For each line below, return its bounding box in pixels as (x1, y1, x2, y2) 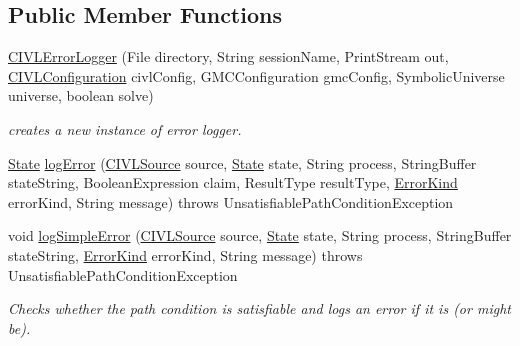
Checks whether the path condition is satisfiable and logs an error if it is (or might (8, 298, 511, 319)
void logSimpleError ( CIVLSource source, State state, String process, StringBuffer (8, 225, 512, 246)
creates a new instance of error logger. (8, 118, 242, 139)
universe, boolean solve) (8, 85, 154, 106)
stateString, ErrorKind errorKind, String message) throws (8, 244, 363, 265)
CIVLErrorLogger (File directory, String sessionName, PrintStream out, (8, 46, 449, 67)
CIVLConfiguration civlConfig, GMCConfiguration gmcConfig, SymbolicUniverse (8, 65, 505, 86)
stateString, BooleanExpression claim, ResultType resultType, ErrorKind (8, 172, 458, 193)
